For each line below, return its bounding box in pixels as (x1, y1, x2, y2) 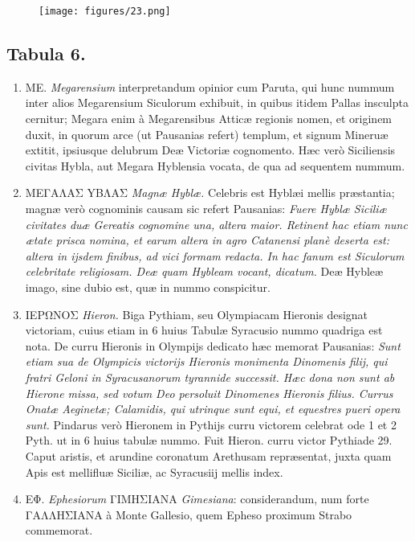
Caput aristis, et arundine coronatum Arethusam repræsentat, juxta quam (25, 447, 392, 464)
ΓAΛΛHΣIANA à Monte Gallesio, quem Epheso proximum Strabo (25, 506, 352, 523)
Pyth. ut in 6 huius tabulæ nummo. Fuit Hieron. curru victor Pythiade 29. (25, 432, 393, 449)
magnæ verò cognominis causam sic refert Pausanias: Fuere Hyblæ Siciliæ (25, 200, 387, 217)
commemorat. (25, 522, 93, 539)
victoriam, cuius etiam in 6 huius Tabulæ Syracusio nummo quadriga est (25, 322, 383, 338)
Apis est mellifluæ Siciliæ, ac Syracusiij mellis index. (25, 463, 283, 480)
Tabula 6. (6, 41, 86, 66)
